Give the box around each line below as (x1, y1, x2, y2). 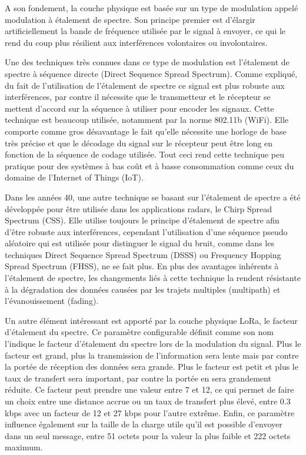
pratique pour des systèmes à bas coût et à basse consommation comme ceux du (5, 159, 294, 172)
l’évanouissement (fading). (5, 295, 99, 307)
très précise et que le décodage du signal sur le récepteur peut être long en (5, 136, 273, 149)
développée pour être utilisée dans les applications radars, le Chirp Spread (5, 202, 272, 215)
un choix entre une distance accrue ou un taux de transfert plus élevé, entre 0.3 (5, 395, 291, 407)
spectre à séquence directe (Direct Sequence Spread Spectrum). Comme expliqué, (5, 67, 298, 79)
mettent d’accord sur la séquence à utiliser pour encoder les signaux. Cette (5, 102, 274, 114)
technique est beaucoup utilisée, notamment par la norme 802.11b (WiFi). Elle (5, 113, 289, 126)
